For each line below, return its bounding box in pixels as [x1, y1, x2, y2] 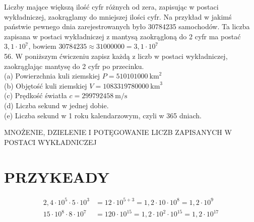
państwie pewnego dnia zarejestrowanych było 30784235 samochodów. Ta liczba [4, 21, 250, 32]
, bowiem [28, 41, 56, 51]
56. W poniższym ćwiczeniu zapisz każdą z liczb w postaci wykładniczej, [4, 50, 228, 61]
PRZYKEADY [4, 166, 110, 187]
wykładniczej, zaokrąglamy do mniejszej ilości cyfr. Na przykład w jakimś [4, 11, 232, 22]
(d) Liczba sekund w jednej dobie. [4, 100, 109, 110]
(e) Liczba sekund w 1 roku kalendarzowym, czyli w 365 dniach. [4, 110, 202, 120]
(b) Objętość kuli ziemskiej [4, 80, 87, 91]
